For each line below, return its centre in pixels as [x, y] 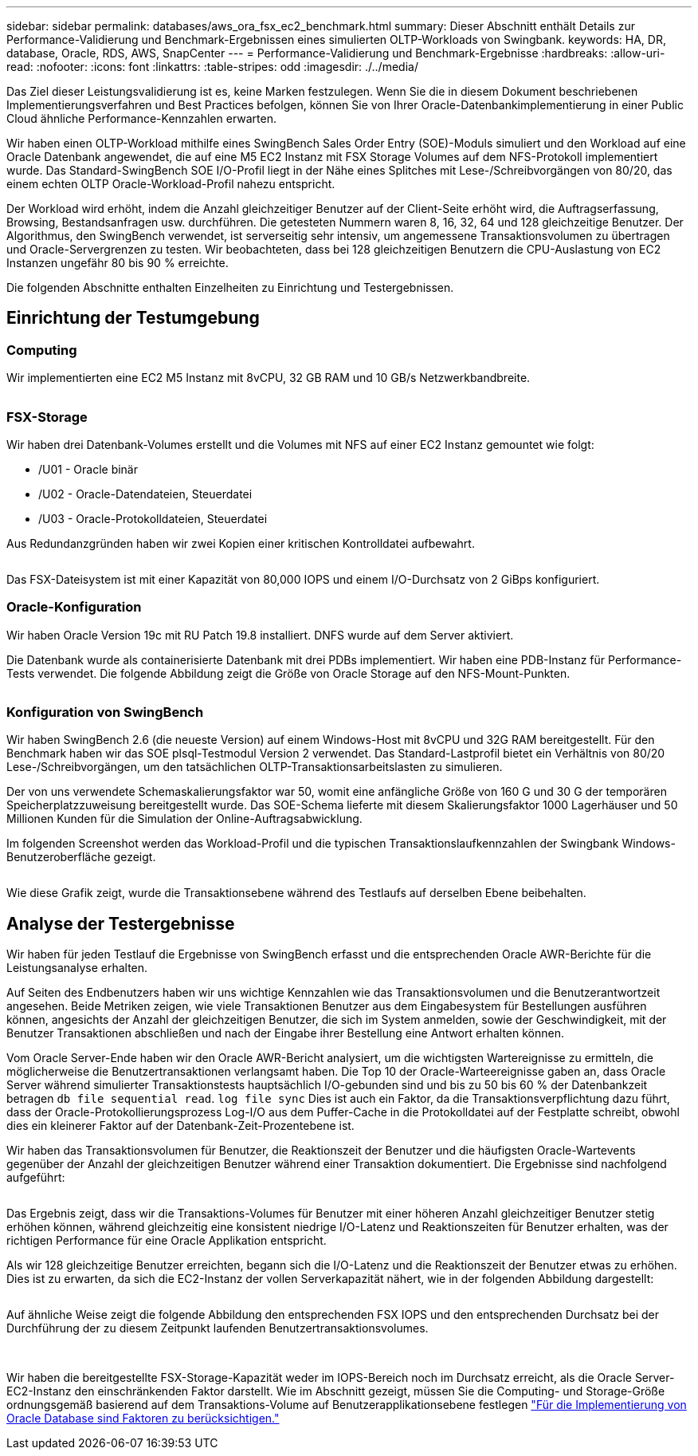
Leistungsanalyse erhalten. [77, 968]
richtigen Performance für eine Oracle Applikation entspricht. [167, 1241]
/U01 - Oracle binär [88, 469]
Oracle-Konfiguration [74, 607]
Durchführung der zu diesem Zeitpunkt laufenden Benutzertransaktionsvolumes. [218, 1328]
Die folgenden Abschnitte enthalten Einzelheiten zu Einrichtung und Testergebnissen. [230, 287]
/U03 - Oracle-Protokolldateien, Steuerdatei [153, 518]
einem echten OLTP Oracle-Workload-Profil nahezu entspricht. [171, 184]
